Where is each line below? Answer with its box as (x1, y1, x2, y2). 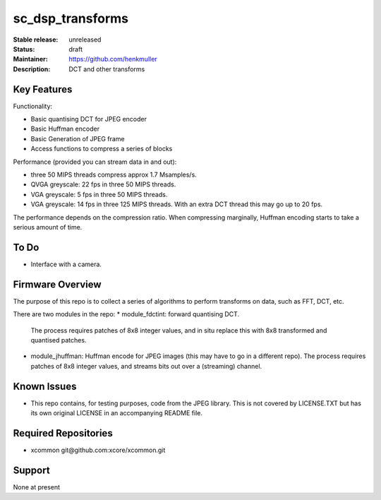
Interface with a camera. (30, 260, 102, 268)
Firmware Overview (13, 278, 102, 290)
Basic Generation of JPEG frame (30, 134, 125, 143)
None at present (13, 482, 60, 491)
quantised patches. (30, 335, 87, 344)
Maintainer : (13, 55, 49, 64)
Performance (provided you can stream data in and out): (13, 157, 177, 166)
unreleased (68, 35, 102, 44)
